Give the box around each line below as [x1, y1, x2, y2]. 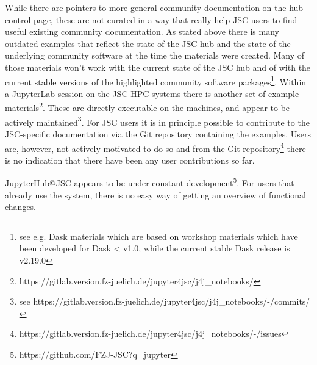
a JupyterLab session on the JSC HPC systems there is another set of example [5, 87, 299, 99]
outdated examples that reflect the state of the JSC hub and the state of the [5, 37, 291, 49]
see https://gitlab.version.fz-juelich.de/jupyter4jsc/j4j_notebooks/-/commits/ [19, 295, 310, 308]
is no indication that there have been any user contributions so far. [5, 153, 255, 166]
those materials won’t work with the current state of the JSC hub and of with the [5, 60, 311, 73]
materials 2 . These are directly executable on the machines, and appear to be [5, 99, 290, 114]
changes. [5, 200, 37, 213]
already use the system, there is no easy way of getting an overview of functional [5, 188, 306, 201]
